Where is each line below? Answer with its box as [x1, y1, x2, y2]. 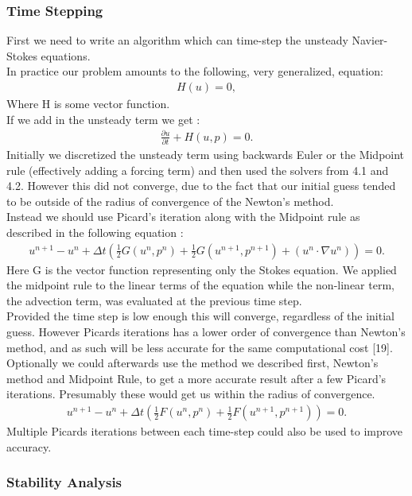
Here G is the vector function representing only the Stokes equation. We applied [6, 261, 397, 277]
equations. [41, 47, 91, 64]
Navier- [352, 32, 388, 48]
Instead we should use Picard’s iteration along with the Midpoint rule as [6, 208, 360, 225]
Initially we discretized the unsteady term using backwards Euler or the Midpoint [6, 146, 405, 163]
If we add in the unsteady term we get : [6, 110, 200, 127]
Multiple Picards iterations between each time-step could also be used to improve [6, 423, 403, 440]
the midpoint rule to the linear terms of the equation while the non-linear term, [6, 277, 395, 293]
